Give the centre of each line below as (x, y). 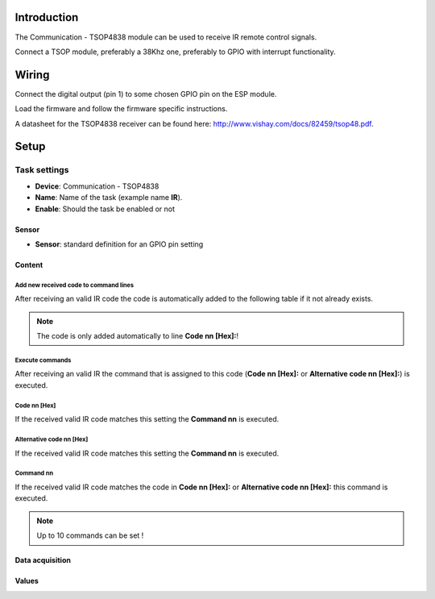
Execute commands (43, 360)
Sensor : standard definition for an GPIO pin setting (119, 244)
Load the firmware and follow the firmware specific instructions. (121, 109)
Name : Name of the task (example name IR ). (109, 198)
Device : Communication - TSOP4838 (97, 186)
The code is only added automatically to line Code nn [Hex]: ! (138, 336)
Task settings (42, 170)
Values (27, 581)
